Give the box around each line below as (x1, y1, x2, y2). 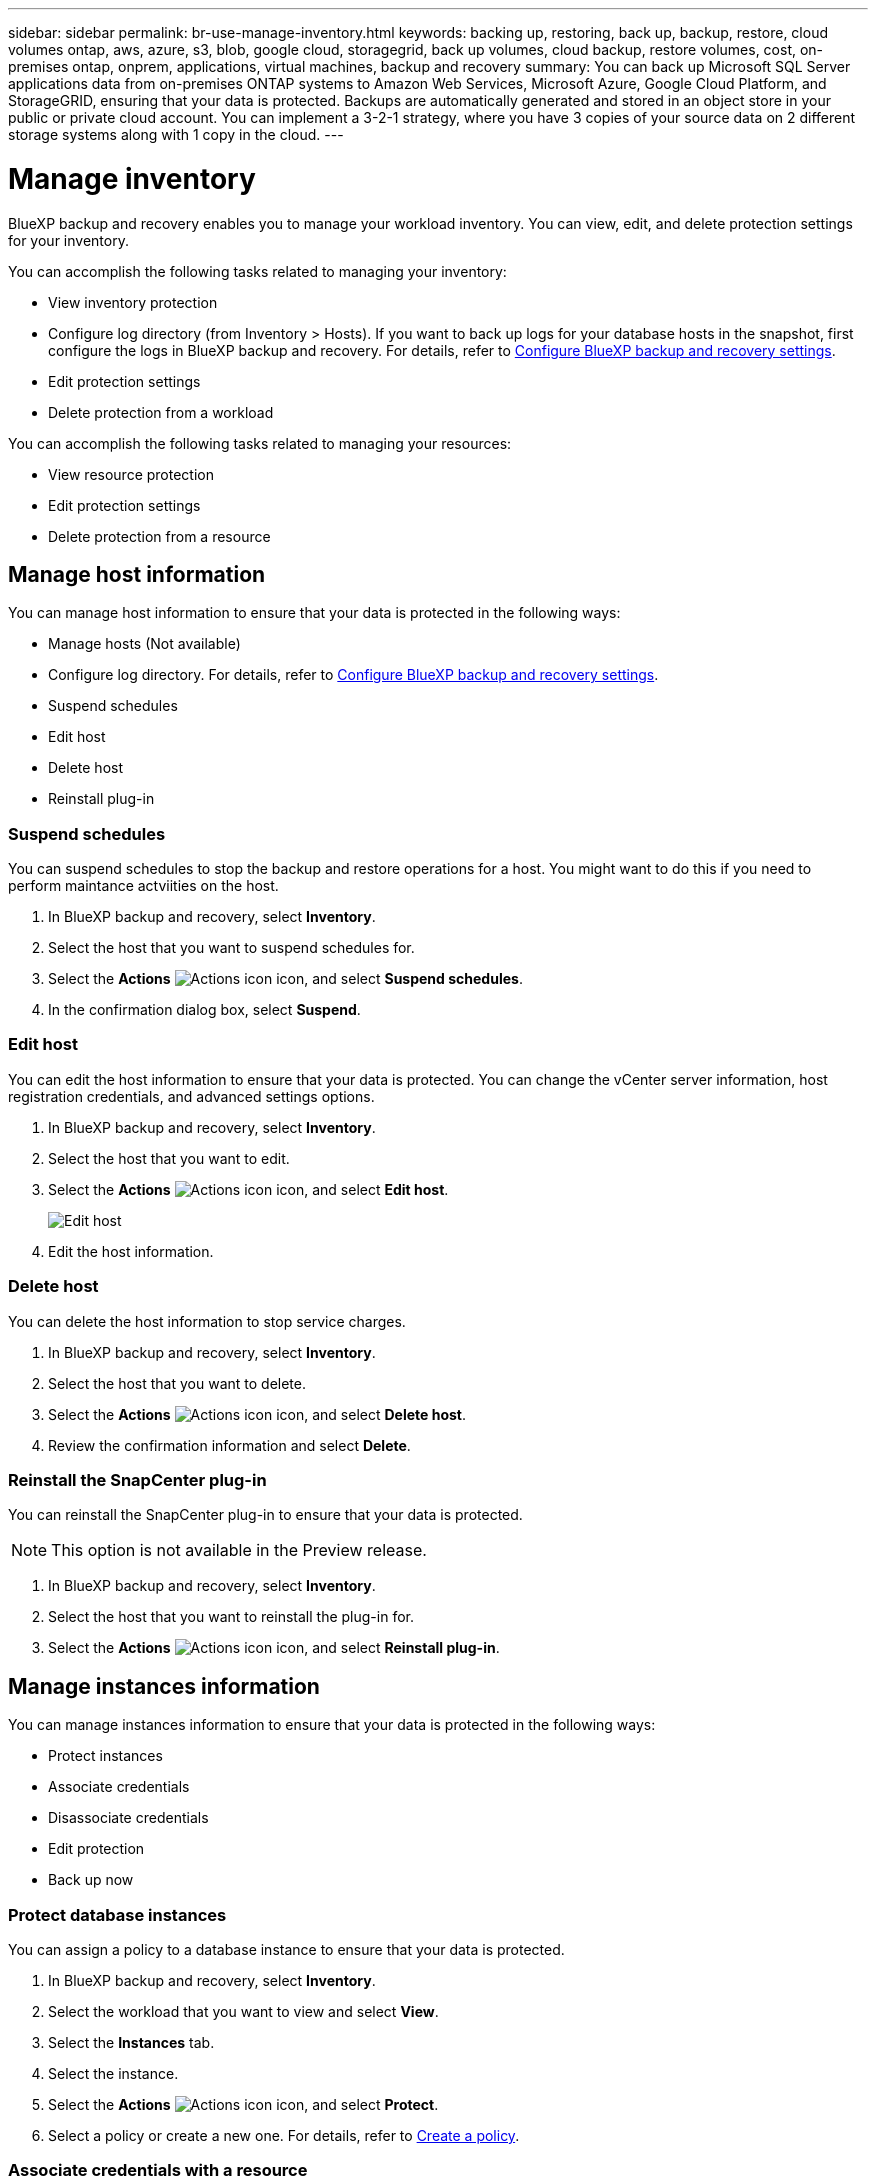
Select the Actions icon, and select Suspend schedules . (48, 970, 523, 988)
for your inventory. (8, 231, 129, 249)
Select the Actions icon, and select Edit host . (48, 1180, 449, 1198)
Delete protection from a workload (48, 403, 274, 421)
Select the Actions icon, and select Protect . (48, 2095, 439, 2113)
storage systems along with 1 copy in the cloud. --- (8, 126, 344, 143)
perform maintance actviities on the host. (8, 877, 279, 895)
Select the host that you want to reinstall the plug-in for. (48, 1608, 414, 1626)
